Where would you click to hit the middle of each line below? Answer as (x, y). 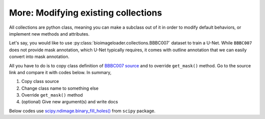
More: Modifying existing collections (85, 13)
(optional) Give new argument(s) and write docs (70, 102)
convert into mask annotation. (39, 57)
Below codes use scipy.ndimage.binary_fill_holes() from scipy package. (82, 111)
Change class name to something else (60, 88)
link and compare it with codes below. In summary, (60, 72)
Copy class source (40, 81)
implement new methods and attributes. (49, 34)
